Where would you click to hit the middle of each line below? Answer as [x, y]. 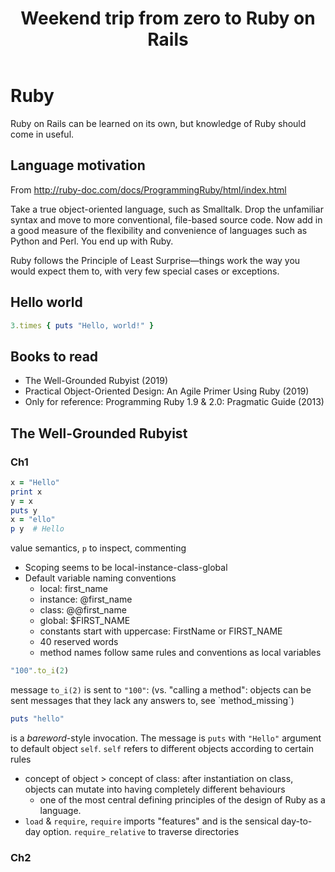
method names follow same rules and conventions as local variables [180, 653]
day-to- [297, 821]
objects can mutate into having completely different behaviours [155, 789]
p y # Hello [37, 529]
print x [26, 492]
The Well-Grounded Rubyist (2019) [96, 381]
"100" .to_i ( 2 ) [40, 671]
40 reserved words [79, 642]
